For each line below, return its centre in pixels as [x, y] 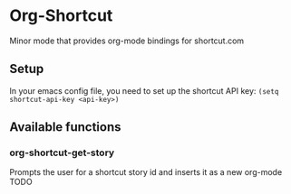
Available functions [65, 127]
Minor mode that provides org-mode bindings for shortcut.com [127, 41]
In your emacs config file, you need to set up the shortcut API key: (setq [144, 90]
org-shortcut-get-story [62, 152]
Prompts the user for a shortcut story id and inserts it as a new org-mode [146, 172]
